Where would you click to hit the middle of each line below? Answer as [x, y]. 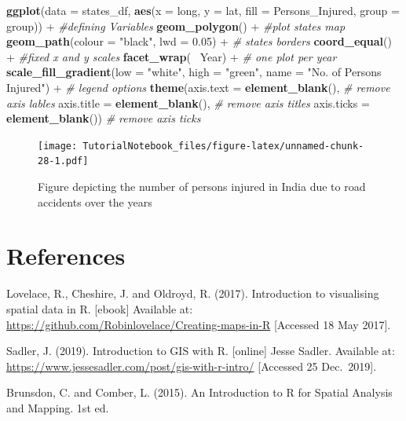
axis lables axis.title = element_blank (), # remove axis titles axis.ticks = [188, 103]
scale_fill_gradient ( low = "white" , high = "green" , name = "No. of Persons [194, 72]
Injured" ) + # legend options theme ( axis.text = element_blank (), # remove [198, 87]
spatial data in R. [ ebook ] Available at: [100, 308]
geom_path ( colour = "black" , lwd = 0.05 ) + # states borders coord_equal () [199, 41]
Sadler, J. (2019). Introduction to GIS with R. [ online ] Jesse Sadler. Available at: [201, 351]
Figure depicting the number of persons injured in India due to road [202, 187]
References [66, 256]
